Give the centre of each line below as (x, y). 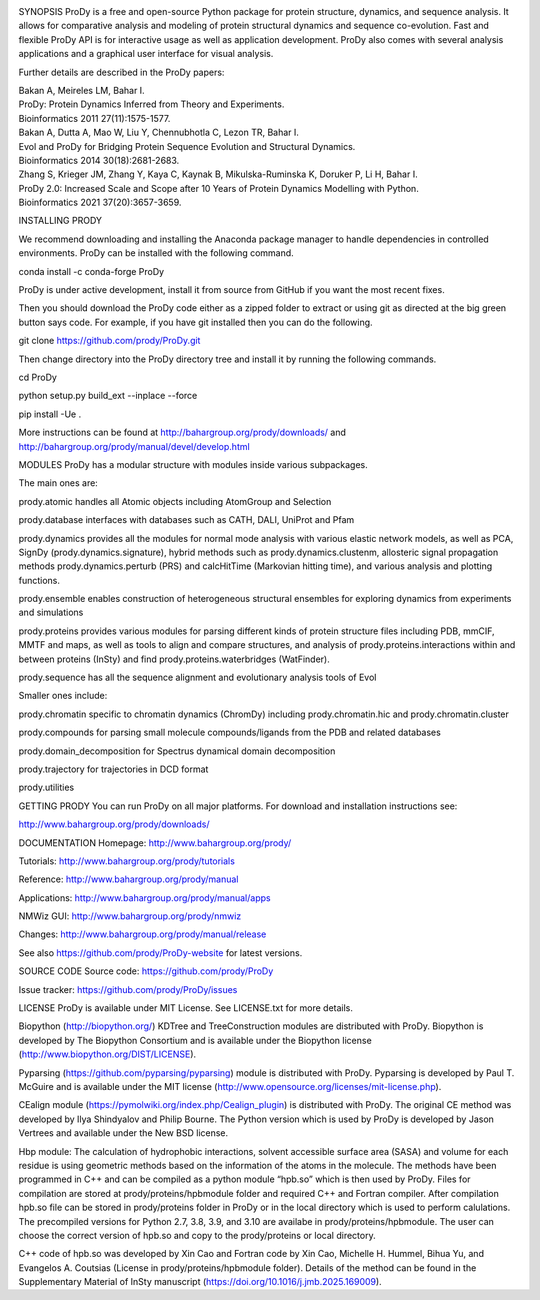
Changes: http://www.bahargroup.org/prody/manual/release (142, 934)
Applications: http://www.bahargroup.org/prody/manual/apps (144, 897)
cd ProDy (37, 377)
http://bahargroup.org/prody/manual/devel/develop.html (134, 446)
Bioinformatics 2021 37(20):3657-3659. (100, 202)
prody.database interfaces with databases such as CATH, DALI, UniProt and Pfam (186, 520)
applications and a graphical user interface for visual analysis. (146, 54)
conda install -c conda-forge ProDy (91, 271)
